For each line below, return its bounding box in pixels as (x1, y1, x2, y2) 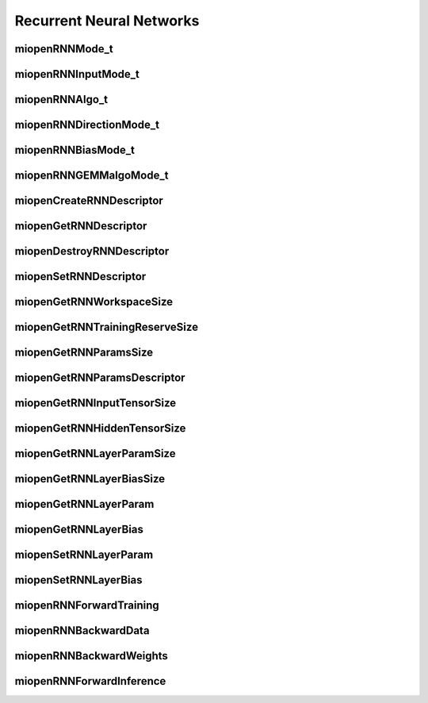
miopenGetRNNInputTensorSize (14, 397, 177, 410)
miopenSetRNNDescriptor (14, 270, 147, 283)
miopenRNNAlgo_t (14, 93, 109, 106)
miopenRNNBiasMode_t (14, 144, 135, 157)
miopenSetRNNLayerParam (14, 548, 154, 562)
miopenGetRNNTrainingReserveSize (14, 321, 198, 334)
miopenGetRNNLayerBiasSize (14, 472, 166, 486)
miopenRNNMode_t (14, 42, 114, 56)
